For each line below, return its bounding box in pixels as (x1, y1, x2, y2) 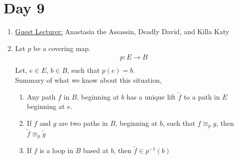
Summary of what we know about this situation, (15, 74, 162, 85)
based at (83, 145, 109, 156)
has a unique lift (126, 91, 176, 102)
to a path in (184, 91, 220, 102)
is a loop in (40, 145, 74, 156)
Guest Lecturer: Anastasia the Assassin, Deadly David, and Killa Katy (15, 26, 230, 37)
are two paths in (58, 117, 108, 128)
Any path (27, 91, 56, 102)
